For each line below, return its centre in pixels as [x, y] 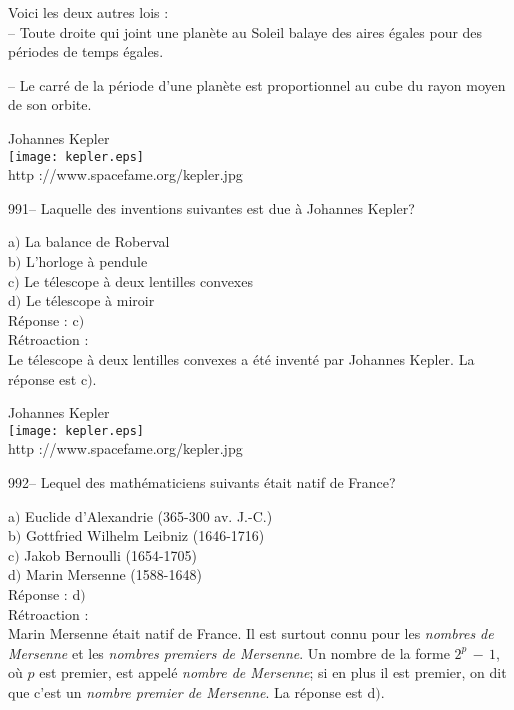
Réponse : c [43, 319]
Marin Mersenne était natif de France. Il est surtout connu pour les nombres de [251, 633]
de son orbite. [50, 104]
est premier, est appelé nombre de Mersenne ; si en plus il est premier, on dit [273, 672]
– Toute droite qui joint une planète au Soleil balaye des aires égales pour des [245, 31]
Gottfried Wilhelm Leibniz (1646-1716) [145, 535]
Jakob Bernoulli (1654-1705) [111, 554]
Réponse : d [44, 593]
